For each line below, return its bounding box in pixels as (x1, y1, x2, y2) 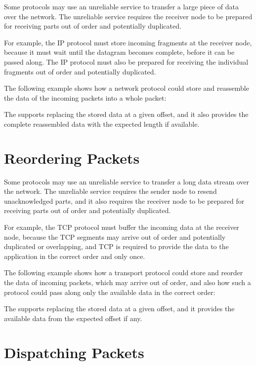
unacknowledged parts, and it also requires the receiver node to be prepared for (4, 195, 245, 206)
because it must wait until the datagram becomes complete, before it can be (4, 47, 235, 57)
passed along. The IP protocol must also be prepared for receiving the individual (4, 56, 249, 67)
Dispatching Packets (4, 342, 144, 362)
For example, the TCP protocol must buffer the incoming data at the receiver (4, 222, 239, 232)
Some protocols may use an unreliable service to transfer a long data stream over (4, 176, 250, 186)
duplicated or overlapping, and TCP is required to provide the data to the (4, 241, 229, 252)
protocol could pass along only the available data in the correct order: (4, 287, 215, 297)
